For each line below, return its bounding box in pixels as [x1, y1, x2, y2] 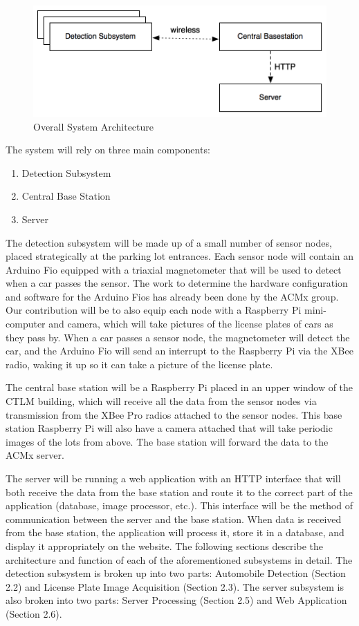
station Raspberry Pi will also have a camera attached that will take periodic [6, 421, 333, 435]
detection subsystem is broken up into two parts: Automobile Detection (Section [6, 566, 346, 580]
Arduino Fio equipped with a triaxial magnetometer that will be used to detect [6, 262, 342, 276]
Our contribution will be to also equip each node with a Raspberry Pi [6, 303, 302, 317]
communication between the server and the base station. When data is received [6, 511, 342, 526]
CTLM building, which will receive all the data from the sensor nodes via [6, 394, 317, 408]
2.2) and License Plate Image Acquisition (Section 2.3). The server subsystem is [6, 579, 344, 594]
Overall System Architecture [33, 119, 154, 133]
